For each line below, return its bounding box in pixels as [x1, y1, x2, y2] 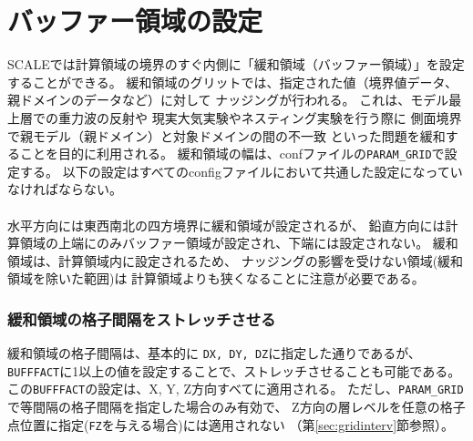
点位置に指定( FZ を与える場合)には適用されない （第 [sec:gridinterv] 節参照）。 [7, 415, 455, 434]
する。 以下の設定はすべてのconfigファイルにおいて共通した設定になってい [19, 161, 463, 180]
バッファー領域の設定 [7, 2, 263, 39]
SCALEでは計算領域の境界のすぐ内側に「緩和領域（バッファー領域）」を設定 [7, 55, 465, 74]
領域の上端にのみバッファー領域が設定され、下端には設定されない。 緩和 [19, 233, 458, 252]
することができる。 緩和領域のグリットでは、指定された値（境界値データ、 [7, 72, 458, 91]
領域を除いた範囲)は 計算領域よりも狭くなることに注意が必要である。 [7, 269, 425, 288]
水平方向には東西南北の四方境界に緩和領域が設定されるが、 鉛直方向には [7, 215, 446, 234]
